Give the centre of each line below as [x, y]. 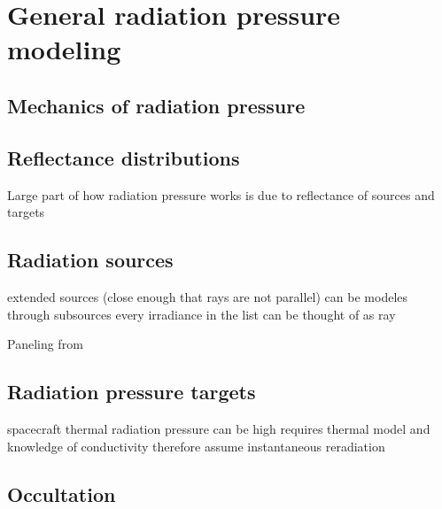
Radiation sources [90, 260]
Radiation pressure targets [132, 392]
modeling [64, 49]
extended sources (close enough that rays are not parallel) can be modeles [208, 296]
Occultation [62, 494]
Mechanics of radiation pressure [156, 105]
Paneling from [45, 344]
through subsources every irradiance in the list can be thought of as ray [202, 314]
